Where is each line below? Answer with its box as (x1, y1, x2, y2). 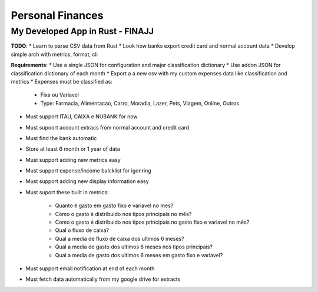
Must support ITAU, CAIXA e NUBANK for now (25, 113, 138, 120)
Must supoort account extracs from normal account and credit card (25, 124, 190, 131)
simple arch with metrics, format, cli (11, 51, 98, 58)
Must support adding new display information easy (25, 178, 150, 185)
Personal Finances (11, 9, 104, 22)
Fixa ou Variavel (40, 91, 79, 98)
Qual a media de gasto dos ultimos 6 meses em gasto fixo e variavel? (55, 251, 223, 258)
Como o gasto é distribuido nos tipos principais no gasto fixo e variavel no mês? (55, 218, 250, 226)
